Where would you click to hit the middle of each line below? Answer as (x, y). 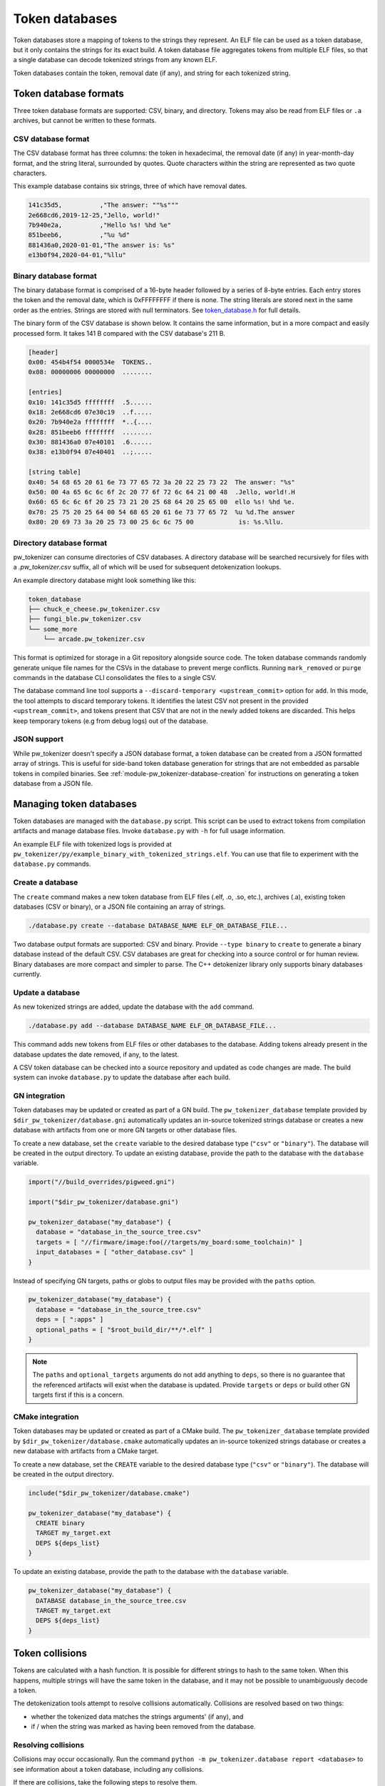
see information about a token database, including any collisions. (108, 1769)
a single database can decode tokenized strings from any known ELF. (115, 60)
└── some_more (53, 629)
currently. (27, 974)
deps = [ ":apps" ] (70, 1319)
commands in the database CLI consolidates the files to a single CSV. (115, 678)
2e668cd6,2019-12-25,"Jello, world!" (94, 215)
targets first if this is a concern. (78, 1395)
